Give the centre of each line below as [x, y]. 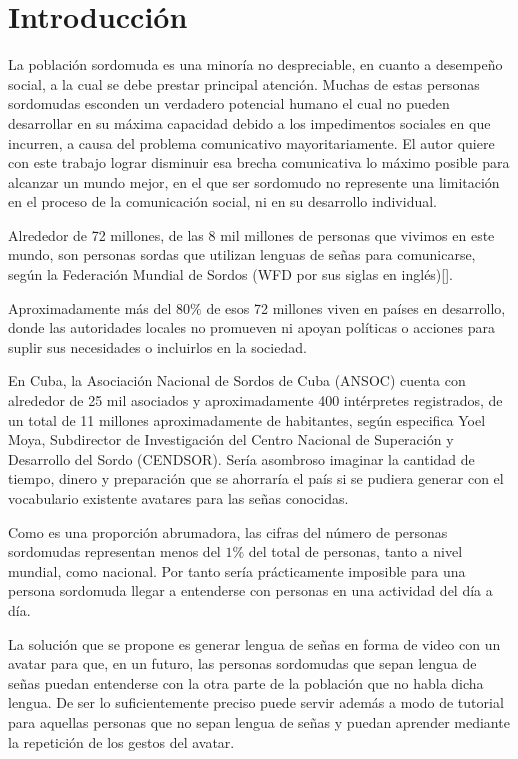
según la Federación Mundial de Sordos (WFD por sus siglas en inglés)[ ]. [231, 274]
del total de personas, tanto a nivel [355, 551]
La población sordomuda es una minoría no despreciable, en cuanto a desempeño [255, 64]
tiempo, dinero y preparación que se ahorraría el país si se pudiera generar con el [256, 478]
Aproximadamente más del [90, 307]
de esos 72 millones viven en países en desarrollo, [356, 307]
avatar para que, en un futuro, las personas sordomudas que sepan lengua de [242, 663]
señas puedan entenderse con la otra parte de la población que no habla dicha [246, 682]
